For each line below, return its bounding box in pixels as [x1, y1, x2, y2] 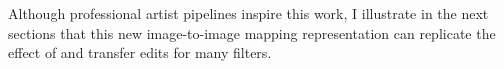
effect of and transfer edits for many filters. [8, 42, 272, 63]
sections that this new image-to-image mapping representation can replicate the [8, 22, 496, 43]
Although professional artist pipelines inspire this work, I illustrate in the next [8, 3, 489, 23]
